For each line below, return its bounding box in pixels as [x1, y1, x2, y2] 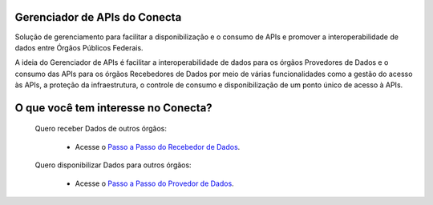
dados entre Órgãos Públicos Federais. [14, 42, 144, 52]
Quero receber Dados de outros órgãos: [34, 124, 168, 134]
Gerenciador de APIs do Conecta [14, 10, 182, 24]
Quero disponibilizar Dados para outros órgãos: [34, 160, 192, 170]
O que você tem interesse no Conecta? [14, 101, 212, 115]
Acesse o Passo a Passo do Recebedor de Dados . [75, 142, 241, 151]
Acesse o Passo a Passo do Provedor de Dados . [75, 179, 234, 188]
